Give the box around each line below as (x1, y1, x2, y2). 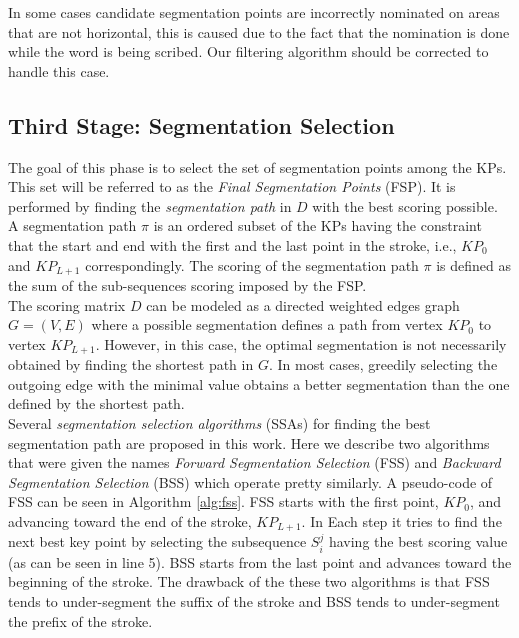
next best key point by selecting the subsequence (8, 531, 307, 552)
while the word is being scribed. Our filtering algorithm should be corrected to (8, 41, 489, 62)
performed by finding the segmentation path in (8, 195, 292, 216)
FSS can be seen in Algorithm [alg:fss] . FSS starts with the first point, (8, 491, 439, 512)
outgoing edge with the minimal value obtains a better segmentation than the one (8, 373, 510, 394)
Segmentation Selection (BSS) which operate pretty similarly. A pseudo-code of (8, 471, 493, 492)
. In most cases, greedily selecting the (268, 354, 498, 375)
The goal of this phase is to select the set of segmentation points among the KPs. (8, 156, 507, 177)
